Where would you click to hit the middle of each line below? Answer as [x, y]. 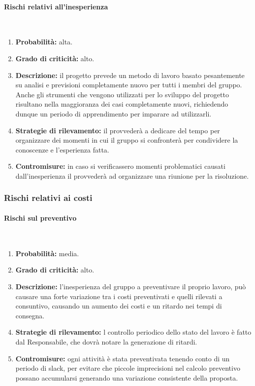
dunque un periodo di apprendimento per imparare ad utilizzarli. [113, 113]
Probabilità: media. [47, 253]
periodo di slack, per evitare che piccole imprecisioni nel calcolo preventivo [128, 368]
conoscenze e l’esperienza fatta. [62, 149]
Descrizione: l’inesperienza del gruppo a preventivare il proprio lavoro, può [131, 286]
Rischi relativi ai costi [48, 198]
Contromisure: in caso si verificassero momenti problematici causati [120, 166]
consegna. [30, 315]
